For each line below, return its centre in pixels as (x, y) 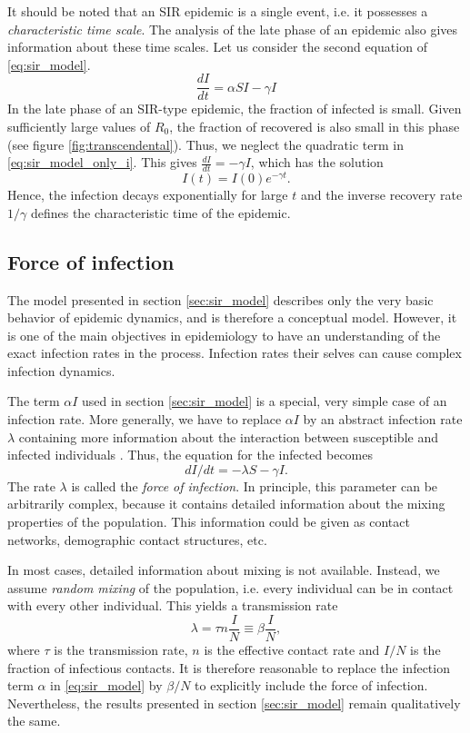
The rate (31, 485)
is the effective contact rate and (292, 650)
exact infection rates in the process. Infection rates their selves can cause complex (235, 353)
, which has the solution (317, 162)
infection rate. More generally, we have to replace (145, 419)
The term (34, 401)
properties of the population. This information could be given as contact (209, 522)
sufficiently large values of (79, 127)
